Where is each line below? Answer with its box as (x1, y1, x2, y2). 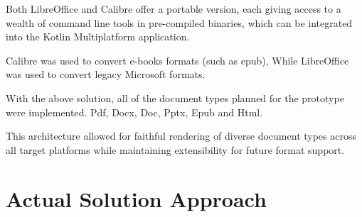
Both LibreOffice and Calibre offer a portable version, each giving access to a (6, 1, 341, 16)
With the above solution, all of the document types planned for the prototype (6, 90, 344, 105)
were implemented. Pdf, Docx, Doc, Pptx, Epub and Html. (6, 104, 263, 119)
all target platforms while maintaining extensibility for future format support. (6, 142, 345, 157)
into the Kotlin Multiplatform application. (6, 29, 190, 44)
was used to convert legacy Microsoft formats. (6, 67, 206, 82)
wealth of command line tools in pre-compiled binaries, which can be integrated (6, 15, 353, 30)
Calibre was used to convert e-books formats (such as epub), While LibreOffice (6, 52, 349, 67)
